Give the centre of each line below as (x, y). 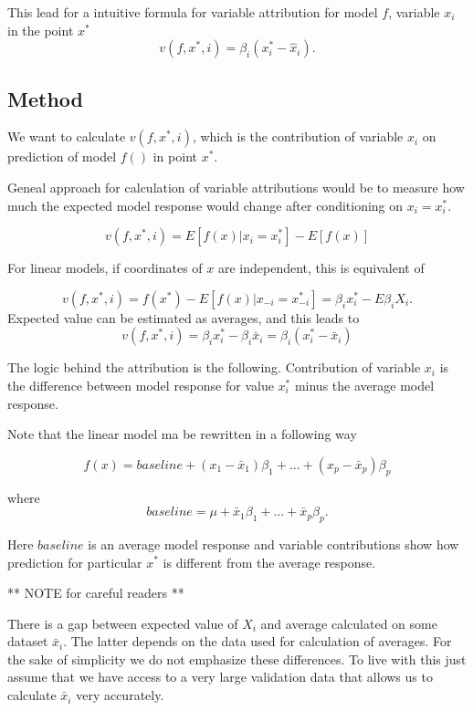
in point (175, 157)
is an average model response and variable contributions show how (273, 544)
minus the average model (364, 385)
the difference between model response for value (141, 385)
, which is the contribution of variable (298, 136)
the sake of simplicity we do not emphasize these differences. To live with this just (237, 659)
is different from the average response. (269, 562)
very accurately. (120, 695)
